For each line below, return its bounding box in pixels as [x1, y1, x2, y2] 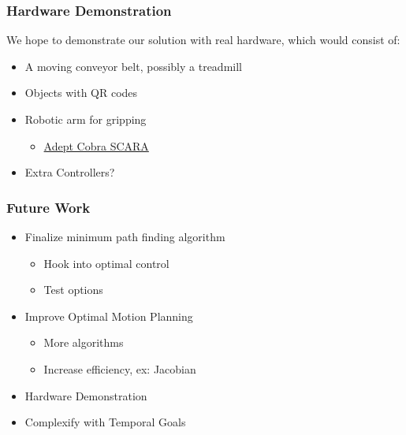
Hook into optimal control [43, 255, 169, 271]
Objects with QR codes [24, 84, 138, 101]
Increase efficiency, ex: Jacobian [43, 360, 196, 377]
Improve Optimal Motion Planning [24, 307, 193, 324]
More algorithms [43, 334, 124, 351]
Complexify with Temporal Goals [24, 414, 186, 430]
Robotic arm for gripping [24, 111, 147, 127]
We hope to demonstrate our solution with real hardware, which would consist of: [6, 32, 400, 48]
